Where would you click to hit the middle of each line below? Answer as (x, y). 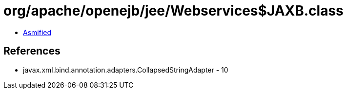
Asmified (37, 32)
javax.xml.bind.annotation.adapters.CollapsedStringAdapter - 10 (126, 70)
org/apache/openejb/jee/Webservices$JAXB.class (173, 11)
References (32, 51)
